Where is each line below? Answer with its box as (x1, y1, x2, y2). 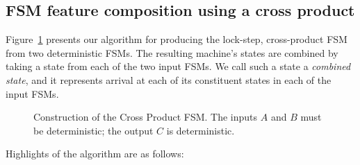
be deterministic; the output (33, 123, 154, 137)
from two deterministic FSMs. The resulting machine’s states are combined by (6, 45, 338, 60)
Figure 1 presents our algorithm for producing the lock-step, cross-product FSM (6, 32, 347, 46)
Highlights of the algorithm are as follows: (6, 146, 184, 161)
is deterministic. (166, 123, 235, 137)
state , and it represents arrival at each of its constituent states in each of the (6, 72, 332, 87)
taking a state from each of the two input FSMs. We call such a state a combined (6, 59, 351, 73)
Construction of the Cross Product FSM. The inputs (33, 110, 258, 124)
